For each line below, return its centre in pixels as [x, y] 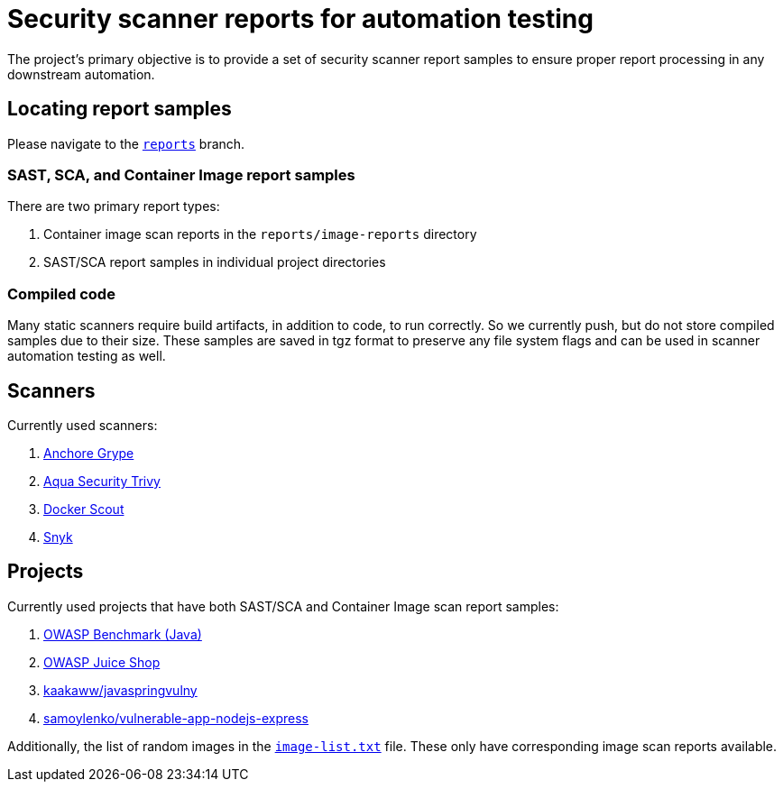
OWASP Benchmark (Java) [123, 634]
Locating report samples [120, 109]
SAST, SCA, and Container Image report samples [181, 174]
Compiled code [61, 294]
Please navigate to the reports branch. [126, 143]
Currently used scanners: [83, 425]
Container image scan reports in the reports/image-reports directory [260, 234]
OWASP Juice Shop [102, 662]
